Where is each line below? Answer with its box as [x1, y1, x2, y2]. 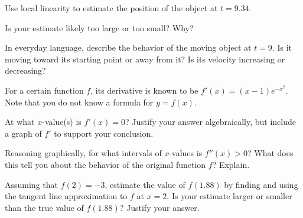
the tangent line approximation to [5, 190, 128, 202]
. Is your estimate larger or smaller [167, 190, 292, 202]
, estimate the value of [105, 178, 185, 190]
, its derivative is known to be [90, 84, 198, 96]
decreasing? [5, 64, 46, 77]
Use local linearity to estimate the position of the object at [5, 2, 218, 14]
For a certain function [5, 84, 84, 96]
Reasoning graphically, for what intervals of [5, 147, 162, 159]
